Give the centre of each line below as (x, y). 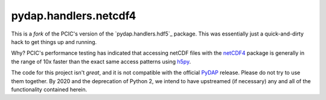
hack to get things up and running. (54, 42)
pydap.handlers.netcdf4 (74, 16)
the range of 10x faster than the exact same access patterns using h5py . (101, 61)
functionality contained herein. (49, 89)
